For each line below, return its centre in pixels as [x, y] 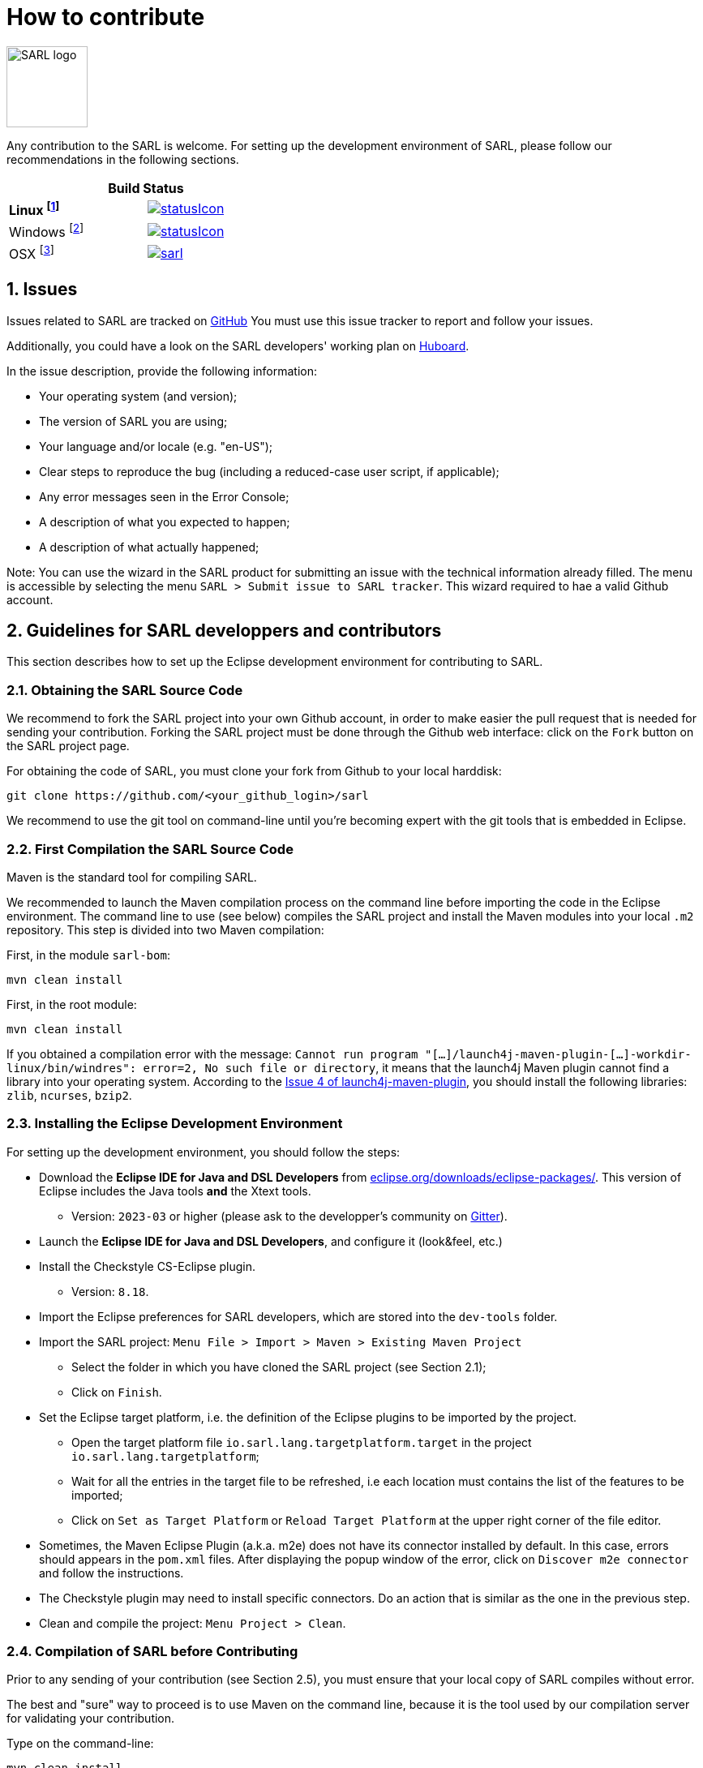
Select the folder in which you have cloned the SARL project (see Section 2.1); [279, 1367]
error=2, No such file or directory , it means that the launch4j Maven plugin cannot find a [406, 1067]
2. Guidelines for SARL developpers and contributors [224, 631]
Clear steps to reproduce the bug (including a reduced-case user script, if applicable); [269, 471]
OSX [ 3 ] [32, 253]
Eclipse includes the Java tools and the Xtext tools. [175, 1191]
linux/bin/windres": [72, 1068]
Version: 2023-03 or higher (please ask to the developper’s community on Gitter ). [289, 1216]
